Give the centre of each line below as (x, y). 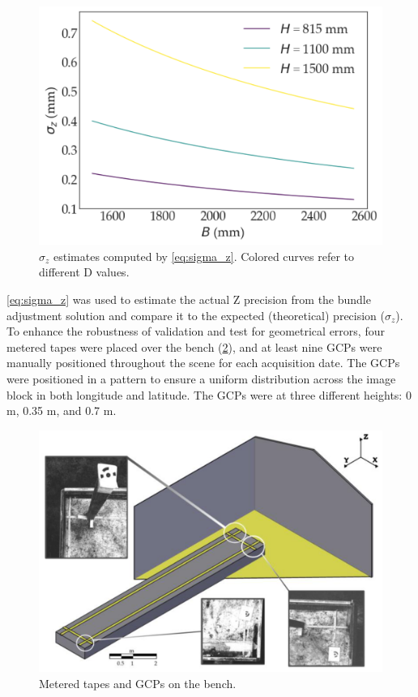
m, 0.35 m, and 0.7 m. (62, 411)
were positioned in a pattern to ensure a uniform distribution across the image (201, 379)
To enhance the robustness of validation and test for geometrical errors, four (196, 331)
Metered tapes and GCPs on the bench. (138, 683)
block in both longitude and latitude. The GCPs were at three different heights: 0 (209, 394)
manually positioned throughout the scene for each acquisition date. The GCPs (203, 363)
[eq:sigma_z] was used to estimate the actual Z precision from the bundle (189, 299)
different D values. (84, 272)
